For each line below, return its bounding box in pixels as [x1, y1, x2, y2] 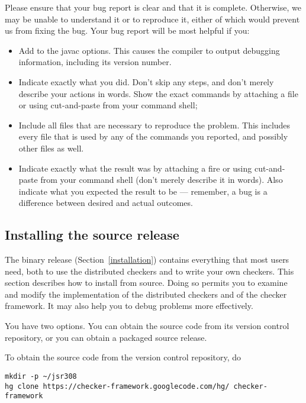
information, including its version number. [18, 56, 172, 68]
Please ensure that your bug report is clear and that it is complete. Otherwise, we [5, 1, 301, 13]
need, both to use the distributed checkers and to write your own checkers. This [5, 265, 294, 277]
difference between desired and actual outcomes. [18, 196, 193, 209]
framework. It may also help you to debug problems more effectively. [5, 299, 253, 312]
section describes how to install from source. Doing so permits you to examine [5, 276, 288, 289]
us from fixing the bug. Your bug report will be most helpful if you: [5, 24, 250, 37]
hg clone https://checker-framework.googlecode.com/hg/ [5, 382, 230, 391]
